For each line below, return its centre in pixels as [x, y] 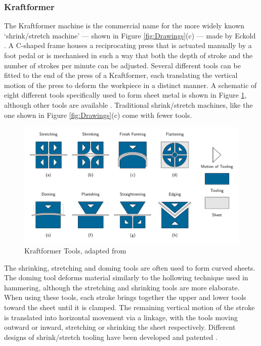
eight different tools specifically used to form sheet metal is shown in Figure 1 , [125, 95]
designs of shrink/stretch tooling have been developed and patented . [111, 337]
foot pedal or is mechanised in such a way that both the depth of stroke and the [128, 55]
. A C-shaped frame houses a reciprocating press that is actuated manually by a [128, 45]
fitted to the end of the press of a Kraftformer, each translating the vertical [121, 75]
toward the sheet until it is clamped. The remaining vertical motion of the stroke [129, 307]
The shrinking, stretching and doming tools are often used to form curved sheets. [130, 267]
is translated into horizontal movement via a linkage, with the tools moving [121, 317]
